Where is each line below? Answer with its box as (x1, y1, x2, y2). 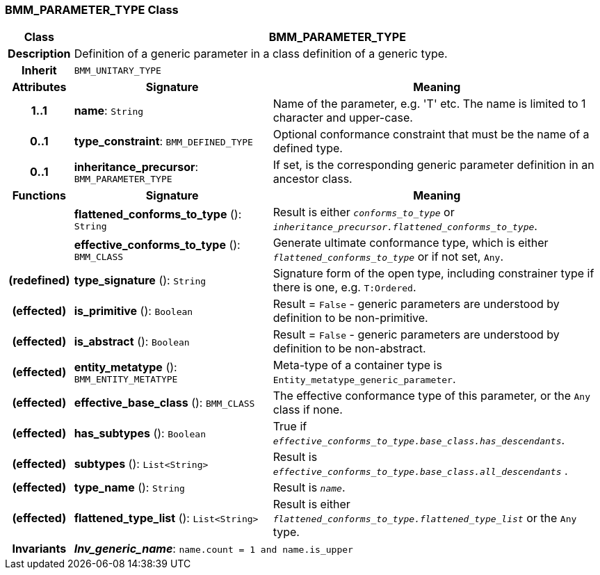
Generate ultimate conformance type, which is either (273, 236, 549, 250)
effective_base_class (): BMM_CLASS (74, 396, 255, 410)
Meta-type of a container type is (273, 358, 442, 373)
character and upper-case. (273, 111, 413, 125)
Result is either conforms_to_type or (273, 205, 455, 220)
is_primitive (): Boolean (74, 304, 193, 318)
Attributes (12, 80, 67, 95)
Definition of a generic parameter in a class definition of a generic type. (74, 47, 448, 61)
